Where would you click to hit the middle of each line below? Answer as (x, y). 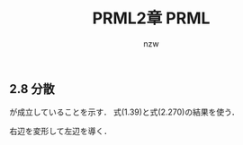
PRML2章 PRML (151, 18)
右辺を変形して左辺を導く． (61, 132)
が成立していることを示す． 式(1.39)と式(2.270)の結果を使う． (125, 112)
